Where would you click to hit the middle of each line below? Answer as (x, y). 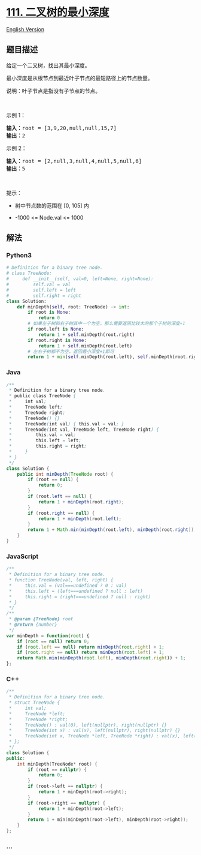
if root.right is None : (57, 340)
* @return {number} (33, 625)
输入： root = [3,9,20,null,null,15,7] (61, 128)
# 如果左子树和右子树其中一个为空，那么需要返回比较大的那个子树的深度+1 (106, 324)
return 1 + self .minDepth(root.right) (86, 334)
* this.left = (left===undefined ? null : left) (76, 591)
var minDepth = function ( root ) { (48, 636)
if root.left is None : (56, 329)
